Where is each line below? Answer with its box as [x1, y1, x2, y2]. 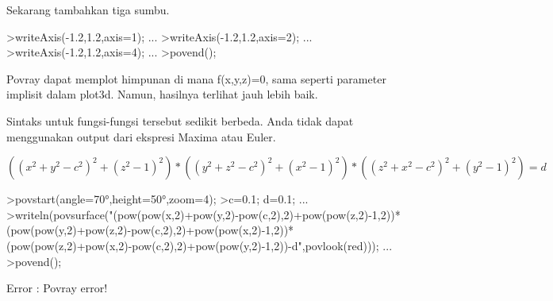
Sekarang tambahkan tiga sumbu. [6, 2, 170, 17]
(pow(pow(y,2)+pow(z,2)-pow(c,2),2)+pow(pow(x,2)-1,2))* [6, 222, 294, 238]
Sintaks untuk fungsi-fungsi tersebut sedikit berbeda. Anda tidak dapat [6, 112, 354, 129]
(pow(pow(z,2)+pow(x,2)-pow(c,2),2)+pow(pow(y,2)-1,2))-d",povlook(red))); [6, 237, 379, 253]
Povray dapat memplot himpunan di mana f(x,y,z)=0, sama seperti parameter [6, 70, 386, 87]
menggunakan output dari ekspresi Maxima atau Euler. [6, 128, 276, 145]
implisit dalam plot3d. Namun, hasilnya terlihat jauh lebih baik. [6, 86, 318, 102]
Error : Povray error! [6, 280, 108, 296]
